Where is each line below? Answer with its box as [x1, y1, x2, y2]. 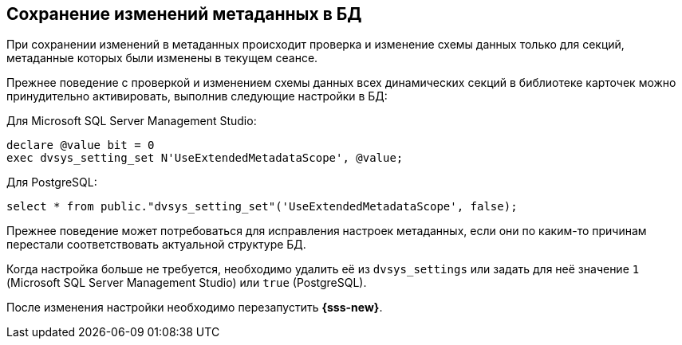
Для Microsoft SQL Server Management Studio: [6, 114, 257, 128]
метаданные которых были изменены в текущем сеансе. [6, 51, 318, 65]
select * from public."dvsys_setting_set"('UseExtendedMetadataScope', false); [6, 200, 518, 214]
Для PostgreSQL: [6, 175, 97, 190]
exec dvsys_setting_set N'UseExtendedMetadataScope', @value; [6, 151, 404, 165]
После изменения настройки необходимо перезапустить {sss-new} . [6, 300, 383, 315]
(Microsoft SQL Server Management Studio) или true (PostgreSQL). [6, 276, 367, 290]
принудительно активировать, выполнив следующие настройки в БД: [6, 89, 388, 104]
